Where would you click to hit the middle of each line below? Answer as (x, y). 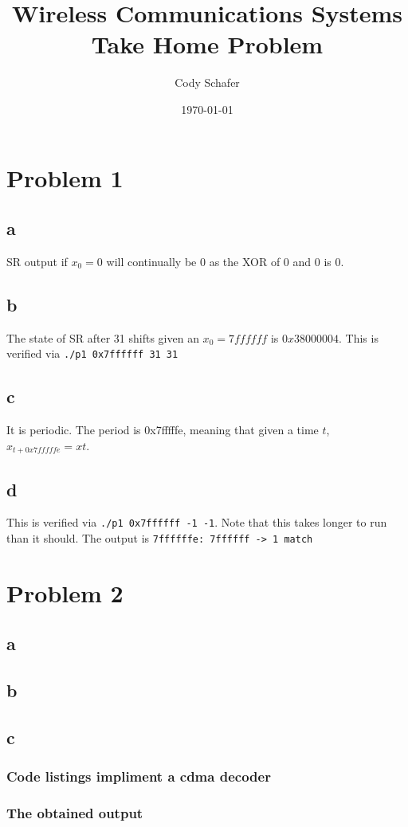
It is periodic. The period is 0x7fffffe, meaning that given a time (163, 430)
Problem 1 (65, 177)
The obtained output (75, 813)
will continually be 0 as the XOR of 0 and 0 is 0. (225, 261)
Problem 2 (65, 592)
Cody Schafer (207, 82)
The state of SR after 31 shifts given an (103, 337)
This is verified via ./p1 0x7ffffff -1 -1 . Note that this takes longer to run (197, 522)
